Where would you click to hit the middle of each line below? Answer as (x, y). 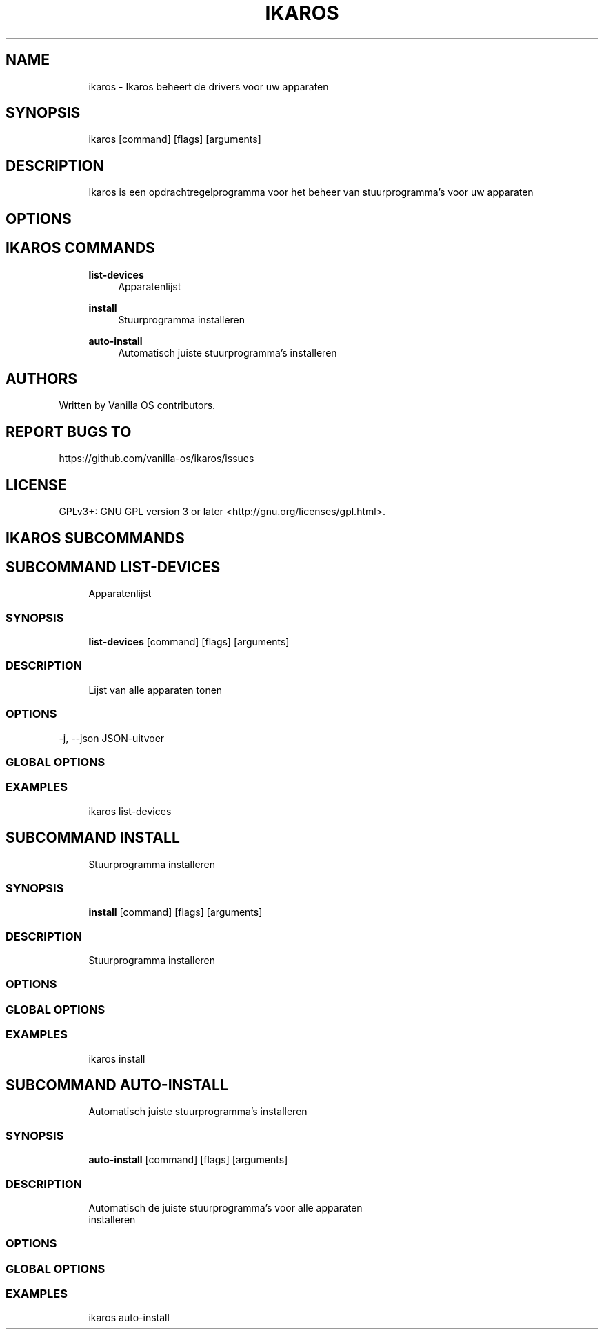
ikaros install (117, 1058)
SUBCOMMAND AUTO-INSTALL (117, 1085)
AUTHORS (42, 379)
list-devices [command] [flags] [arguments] (189, 642)
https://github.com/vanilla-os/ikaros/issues (157, 459)
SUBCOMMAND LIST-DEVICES (113, 567)
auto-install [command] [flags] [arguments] (188, 1160)
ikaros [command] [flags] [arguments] (175, 139)
